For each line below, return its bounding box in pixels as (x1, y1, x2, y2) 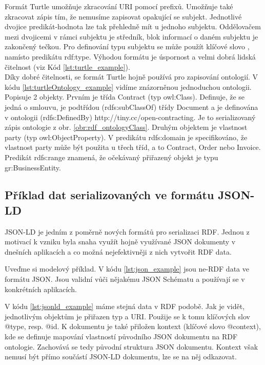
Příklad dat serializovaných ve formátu (5, 187, 214, 203)
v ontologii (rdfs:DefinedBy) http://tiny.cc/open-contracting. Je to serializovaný (5, 111, 256, 122)
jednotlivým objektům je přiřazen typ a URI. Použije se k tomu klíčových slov (5, 311, 250, 321)
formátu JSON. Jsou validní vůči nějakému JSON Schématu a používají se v (5, 274, 245, 284)
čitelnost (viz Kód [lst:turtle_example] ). (5, 61, 130, 72)
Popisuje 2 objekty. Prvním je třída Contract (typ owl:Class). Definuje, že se (5, 91, 245, 102)
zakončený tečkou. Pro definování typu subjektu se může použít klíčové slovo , (5, 41, 250, 52)
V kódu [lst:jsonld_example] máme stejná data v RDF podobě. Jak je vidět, (5, 301, 245, 312)
